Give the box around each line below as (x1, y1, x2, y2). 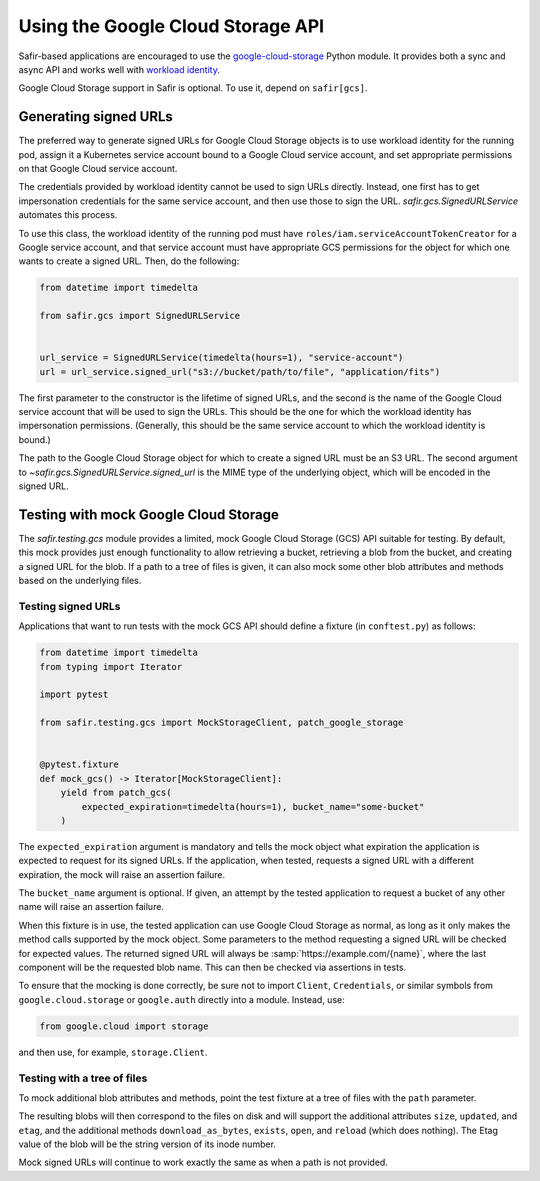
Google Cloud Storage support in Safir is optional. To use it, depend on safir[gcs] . (18, 82, 368, 94)
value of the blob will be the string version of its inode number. (18, 1138, 277, 1150)
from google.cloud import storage (39, 1020, 209, 1032)
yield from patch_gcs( (60, 787, 172, 799)
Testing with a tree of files (18, 1071, 148, 1085)
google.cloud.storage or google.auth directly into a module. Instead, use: (18, 993, 345, 1005)
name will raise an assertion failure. (18, 901, 165, 913)
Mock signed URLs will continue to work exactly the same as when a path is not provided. (18, 1156, 389, 1169)
